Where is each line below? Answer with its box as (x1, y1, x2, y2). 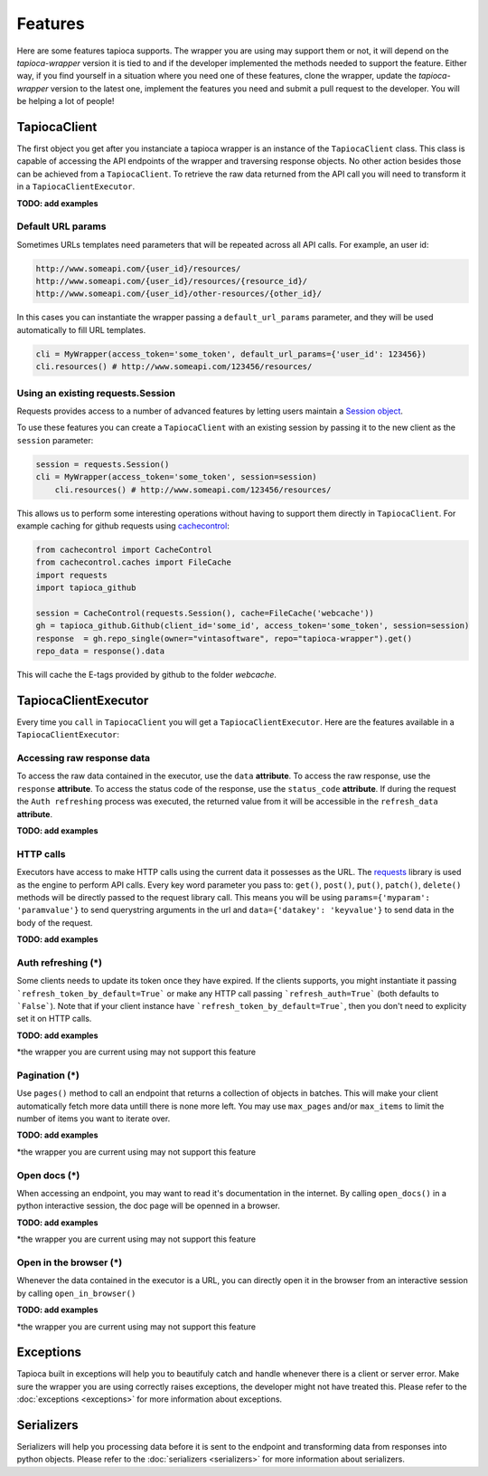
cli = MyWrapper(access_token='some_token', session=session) (35, 471, 317, 482)
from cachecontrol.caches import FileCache (35, 557, 232, 567)
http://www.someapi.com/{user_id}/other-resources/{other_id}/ (35, 289, 323, 299)
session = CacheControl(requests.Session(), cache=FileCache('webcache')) (35, 607, 375, 618)
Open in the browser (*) (16, 1256, 123, 1269)
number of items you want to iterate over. (16, 1113, 171, 1124)
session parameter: (16, 434, 94, 445)
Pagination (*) (16, 1069, 80, 1081)
